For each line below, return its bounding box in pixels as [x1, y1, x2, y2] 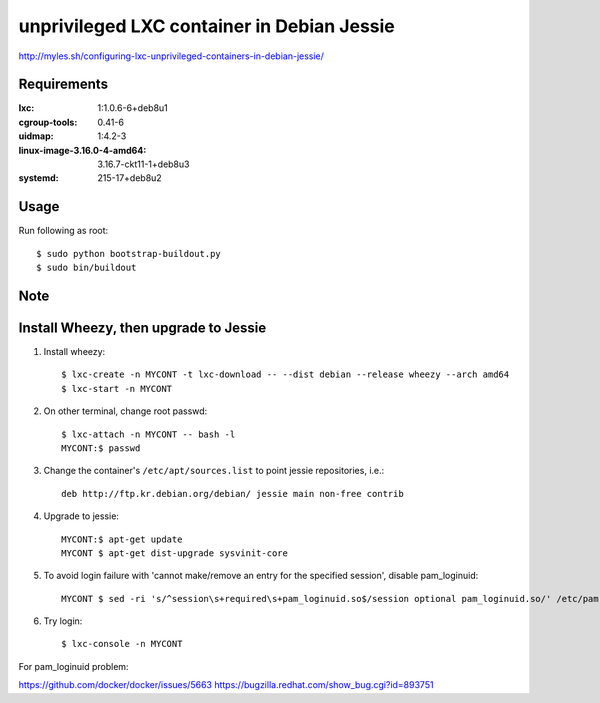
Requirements [18, 76, 109, 93]
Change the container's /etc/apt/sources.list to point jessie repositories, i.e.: [43, 465, 385, 477]
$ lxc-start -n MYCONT [61, 383, 173, 394]
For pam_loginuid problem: [18, 660, 129, 672]
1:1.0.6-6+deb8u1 [97, 102, 169, 114]
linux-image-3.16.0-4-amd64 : [18, 144, 147, 156]
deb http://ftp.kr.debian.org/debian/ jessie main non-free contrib [61, 488, 404, 499]
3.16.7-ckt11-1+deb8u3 [97, 158, 190, 170]
